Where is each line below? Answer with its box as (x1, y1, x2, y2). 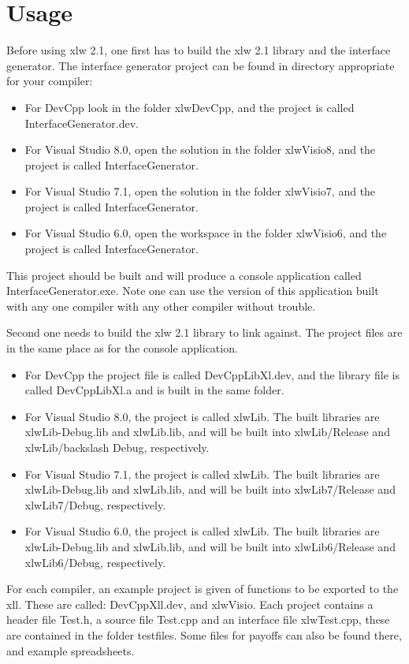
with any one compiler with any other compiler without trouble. (6, 297, 316, 314)
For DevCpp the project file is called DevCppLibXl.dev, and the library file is (24, 366, 400, 382)
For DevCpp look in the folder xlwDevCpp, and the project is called (24, 99, 355, 115)
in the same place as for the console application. (6, 340, 238, 356)
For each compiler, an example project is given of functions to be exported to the (6, 580, 399, 597)
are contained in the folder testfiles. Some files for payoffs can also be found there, (6, 626, 402, 643)
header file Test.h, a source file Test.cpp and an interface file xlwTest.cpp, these (6, 611, 390, 628)
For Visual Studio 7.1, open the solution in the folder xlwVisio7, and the (24, 183, 376, 200)
